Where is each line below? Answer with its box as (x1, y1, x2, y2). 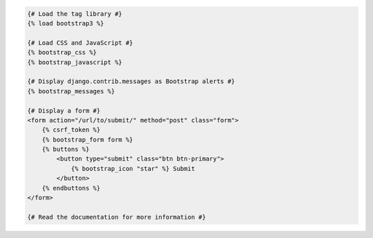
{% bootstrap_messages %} (27, 87, 115, 95)
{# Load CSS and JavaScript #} (27, 39, 134, 46)
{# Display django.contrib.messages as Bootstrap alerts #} (27, 77, 236, 86)
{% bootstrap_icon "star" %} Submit (70, 165, 195, 172)
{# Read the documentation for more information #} (27, 213, 207, 221)
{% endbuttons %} (41, 184, 101, 192)
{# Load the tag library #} (27, 10, 122, 17)
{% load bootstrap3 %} (27, 19, 104, 27)
